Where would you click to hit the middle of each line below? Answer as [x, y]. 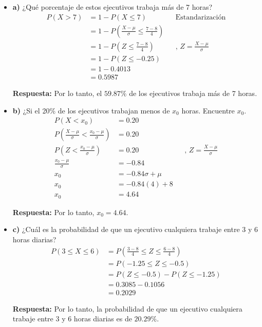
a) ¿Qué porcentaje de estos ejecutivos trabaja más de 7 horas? [113, 7]
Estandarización [201, 17]
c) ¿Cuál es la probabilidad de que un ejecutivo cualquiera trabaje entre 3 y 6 [135, 229]
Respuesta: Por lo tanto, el [57, 93]
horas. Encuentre [208, 110]
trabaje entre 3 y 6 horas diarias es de [72, 319]
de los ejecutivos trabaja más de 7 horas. [193, 93]
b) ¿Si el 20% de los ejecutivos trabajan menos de [91, 110]
